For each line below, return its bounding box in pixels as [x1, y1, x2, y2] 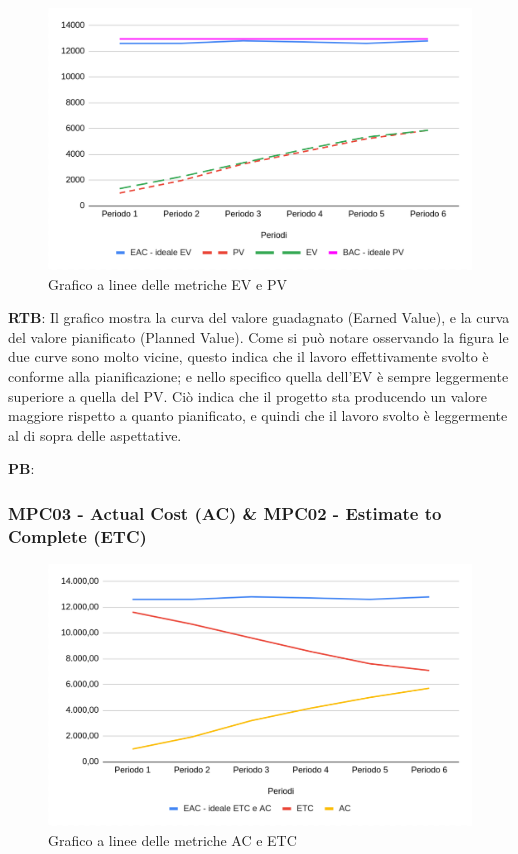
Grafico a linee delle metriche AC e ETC [48, 829, 297, 850]
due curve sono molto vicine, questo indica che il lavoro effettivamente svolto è [8, 346, 489, 367]
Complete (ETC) [8, 523, 147, 548]
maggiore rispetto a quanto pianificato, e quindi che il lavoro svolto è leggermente [8, 405, 508, 426]
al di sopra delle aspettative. [8, 424, 182, 445]
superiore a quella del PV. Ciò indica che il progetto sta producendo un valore [8, 385, 487, 406]
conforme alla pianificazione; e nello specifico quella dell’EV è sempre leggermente [8, 366, 509, 387]
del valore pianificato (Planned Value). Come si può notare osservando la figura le [8, 326, 509, 347]
